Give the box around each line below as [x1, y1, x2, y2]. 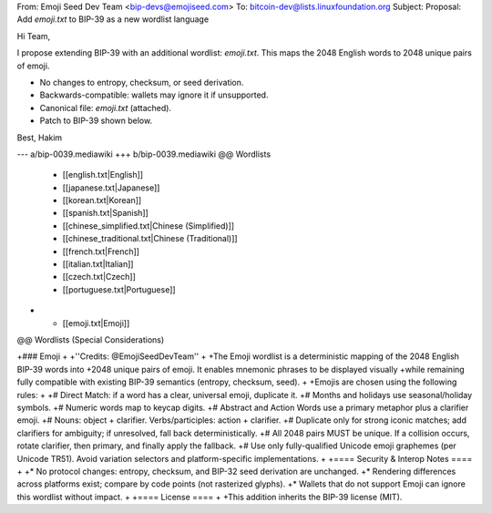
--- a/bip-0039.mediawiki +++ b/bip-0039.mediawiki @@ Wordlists [16, 149, 272, 159]
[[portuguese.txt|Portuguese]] [62, 283, 177, 295]
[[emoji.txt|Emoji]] [62, 317, 130, 328]
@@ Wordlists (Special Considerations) [16, 333, 165, 345]
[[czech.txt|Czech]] [62, 272, 136, 282]
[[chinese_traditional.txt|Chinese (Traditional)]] [62, 233, 238, 244]
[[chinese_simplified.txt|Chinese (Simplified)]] [62, 220, 235, 231]
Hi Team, [16, 30, 51, 41]
